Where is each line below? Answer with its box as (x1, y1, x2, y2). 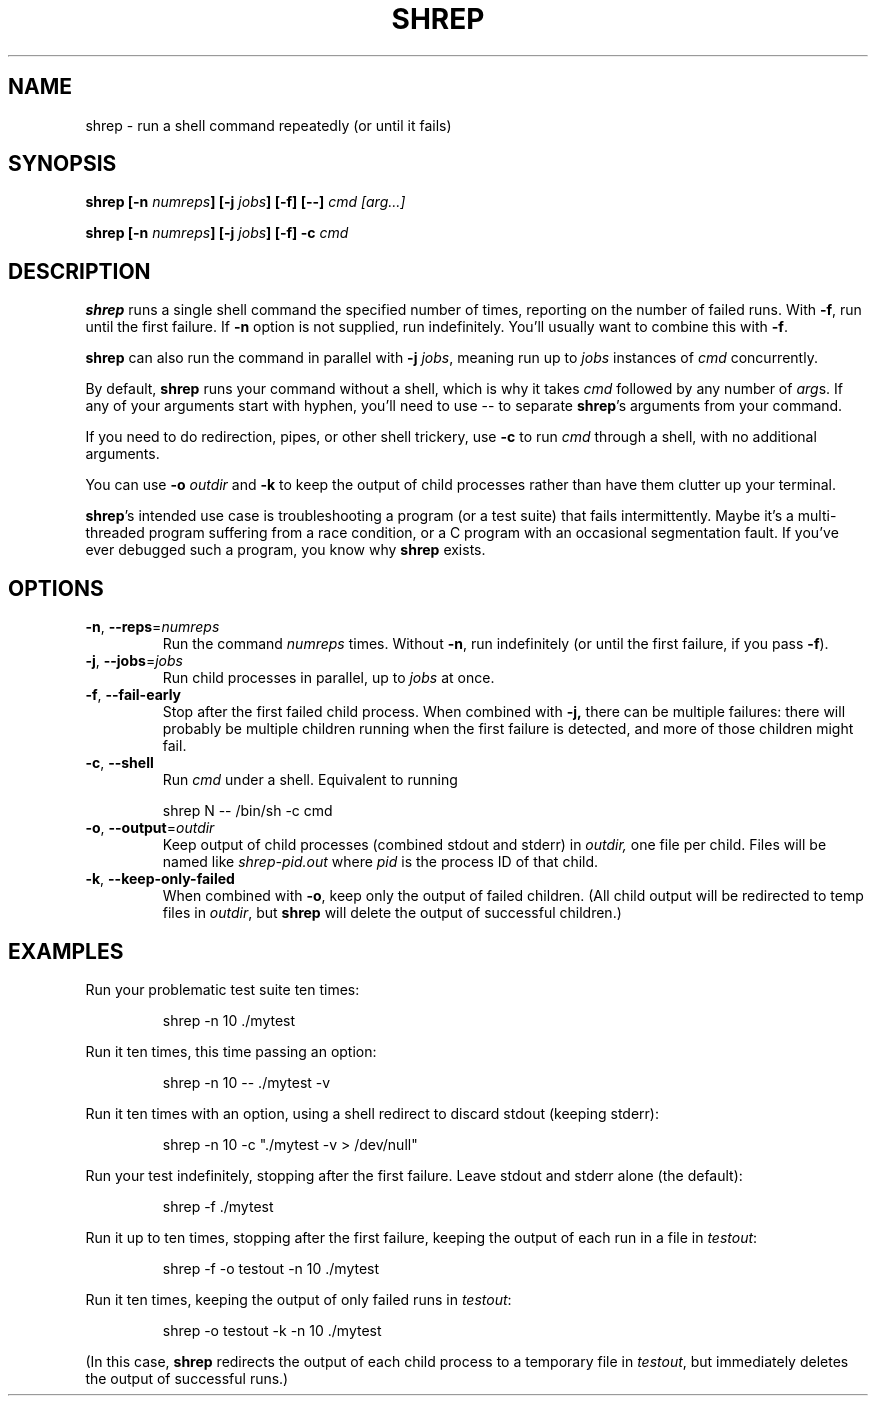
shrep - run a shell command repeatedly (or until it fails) (85, 116, 452, 134)
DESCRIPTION (8, 258, 151, 284)
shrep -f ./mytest (162, 1197, 274, 1215)
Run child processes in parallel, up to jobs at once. (162, 669, 495, 687)
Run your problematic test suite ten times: (85, 980, 360, 998)
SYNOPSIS (8, 151, 117, 177)
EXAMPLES (8, 938, 124, 964)
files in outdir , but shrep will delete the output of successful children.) (162, 904, 622, 922)
